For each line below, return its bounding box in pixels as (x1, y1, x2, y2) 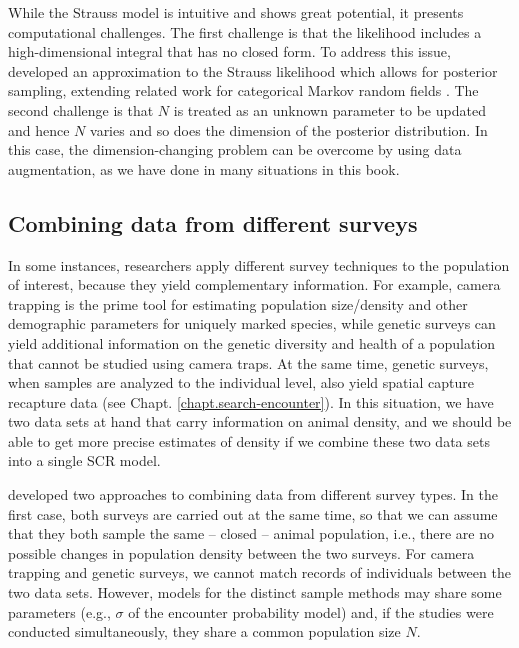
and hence (8, 119, 70, 140)
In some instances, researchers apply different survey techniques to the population (8, 254, 510, 275)
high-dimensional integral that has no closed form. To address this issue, (8, 41, 451, 62)
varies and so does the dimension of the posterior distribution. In (90, 119, 488, 140)
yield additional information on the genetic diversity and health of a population (8, 332, 496, 353)
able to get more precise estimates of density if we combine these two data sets (8, 430, 490, 451)
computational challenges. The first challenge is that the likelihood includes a (8, 21, 482, 42)
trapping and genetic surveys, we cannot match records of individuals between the (8, 562, 511, 583)
